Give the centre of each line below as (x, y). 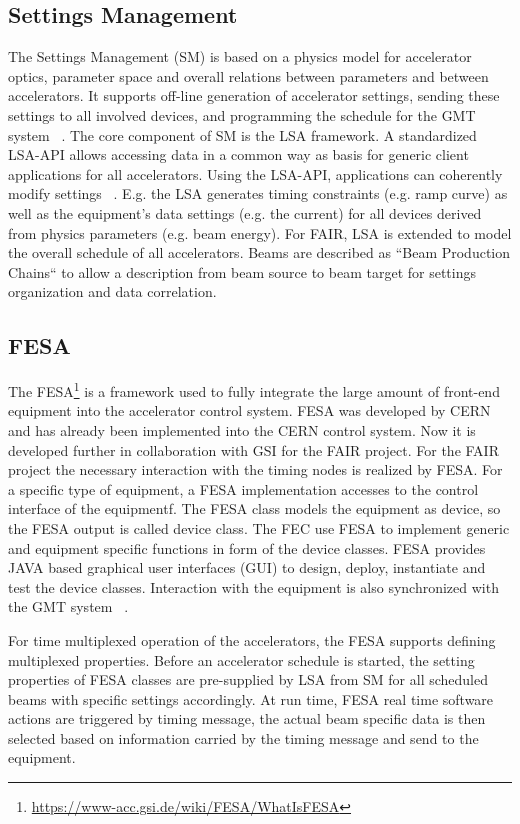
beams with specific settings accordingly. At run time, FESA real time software (251, 698)
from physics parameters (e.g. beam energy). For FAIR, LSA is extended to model (260, 232)
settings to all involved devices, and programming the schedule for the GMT (242, 114)
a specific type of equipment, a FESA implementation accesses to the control (243, 488)
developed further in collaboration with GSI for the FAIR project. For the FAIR (253, 449)
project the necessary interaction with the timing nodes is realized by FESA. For (255, 469)
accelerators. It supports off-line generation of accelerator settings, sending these (254, 95)
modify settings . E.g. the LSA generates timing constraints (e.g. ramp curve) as (258, 193)
